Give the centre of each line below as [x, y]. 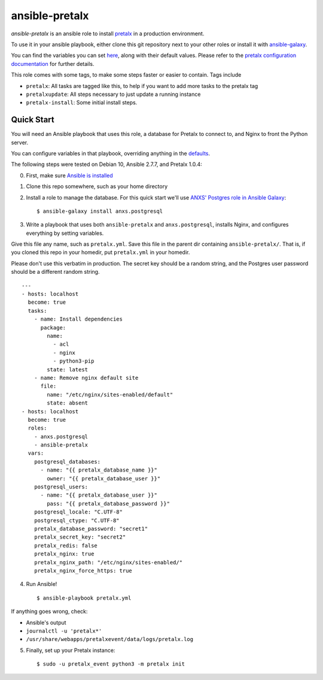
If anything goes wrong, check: [49, 612]
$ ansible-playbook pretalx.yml [84, 598]
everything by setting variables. [65, 233]
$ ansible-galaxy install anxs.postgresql [100, 211]
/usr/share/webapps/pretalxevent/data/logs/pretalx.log [110, 639]
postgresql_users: [61, 487]
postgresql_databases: [67, 462]
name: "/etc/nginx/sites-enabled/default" [110, 395]
